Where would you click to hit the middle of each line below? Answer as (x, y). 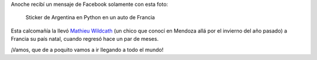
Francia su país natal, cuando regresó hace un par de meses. (85, 39)
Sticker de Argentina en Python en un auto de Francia (90, 17)
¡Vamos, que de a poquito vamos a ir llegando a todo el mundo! (87, 50)
